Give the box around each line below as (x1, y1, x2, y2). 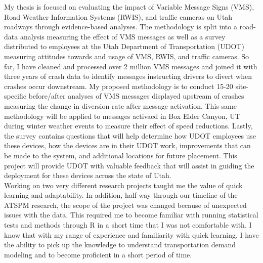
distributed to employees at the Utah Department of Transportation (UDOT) (4, 41, 244, 52)
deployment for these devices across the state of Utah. (4, 170, 171, 181)
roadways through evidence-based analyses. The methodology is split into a (4, 21, 237, 32)
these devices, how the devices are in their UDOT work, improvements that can (4, 140, 251, 151)
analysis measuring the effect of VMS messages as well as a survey (20, 31, 226, 41)
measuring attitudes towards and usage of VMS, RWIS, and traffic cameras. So (4, 51, 249, 61)
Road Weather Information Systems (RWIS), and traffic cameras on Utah (4, 11, 233, 22)
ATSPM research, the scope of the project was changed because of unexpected (4, 199, 247, 210)
